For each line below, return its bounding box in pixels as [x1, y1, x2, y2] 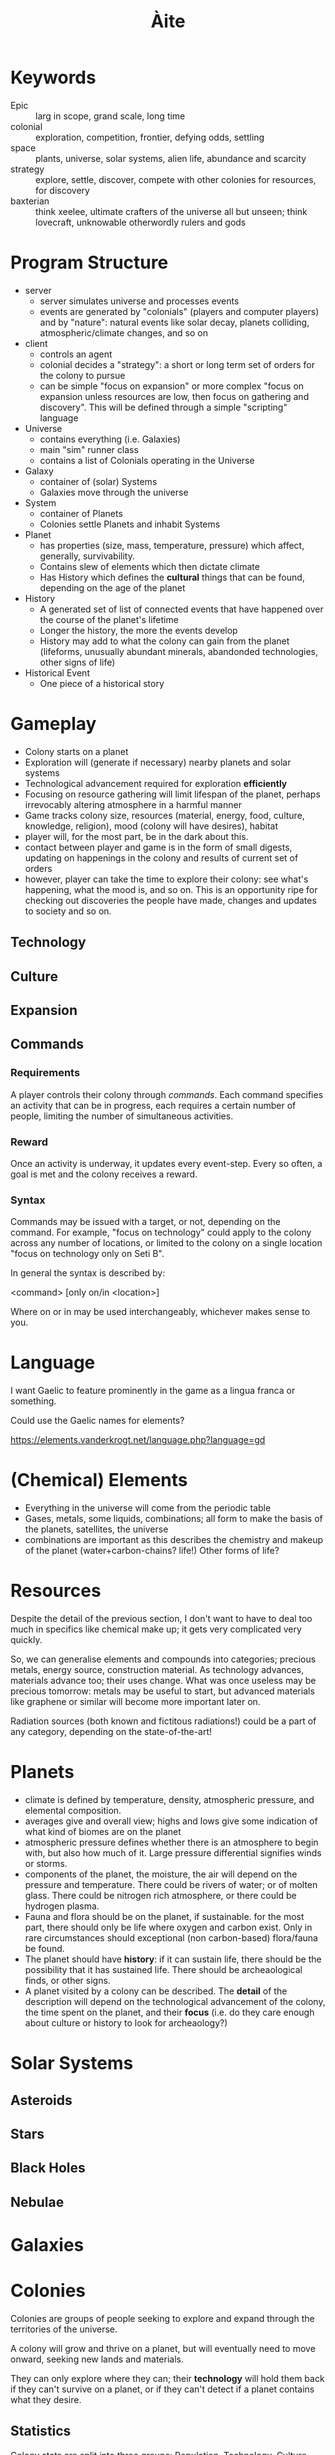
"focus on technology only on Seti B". [10, 1248, 165, 1260]
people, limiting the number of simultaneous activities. [10, 1110, 234, 1122]
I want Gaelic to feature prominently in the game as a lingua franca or [10, 1385, 296, 1397]
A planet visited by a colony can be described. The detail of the [24, 1985, 288, 1997]
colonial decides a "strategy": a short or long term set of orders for [39, 358, 315, 370]
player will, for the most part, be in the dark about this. [24, 830, 249, 842]
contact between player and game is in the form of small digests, [24, 841, 293, 853]
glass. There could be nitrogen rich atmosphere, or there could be [24, 1890, 297, 1902]
